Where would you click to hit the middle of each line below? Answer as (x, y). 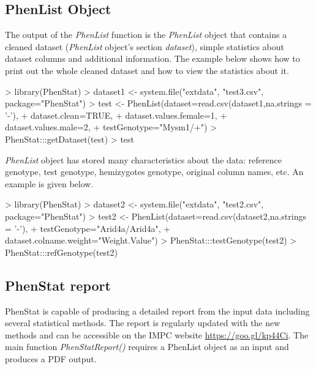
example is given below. (49, 183)
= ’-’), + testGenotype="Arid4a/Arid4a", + (88, 228)
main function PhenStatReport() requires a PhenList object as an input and (147, 347)
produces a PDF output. (51, 358)
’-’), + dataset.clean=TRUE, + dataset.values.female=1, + (116, 115)
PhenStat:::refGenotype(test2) (62, 252)
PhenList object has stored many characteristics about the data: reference (143, 159)
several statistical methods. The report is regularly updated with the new (143, 323)
